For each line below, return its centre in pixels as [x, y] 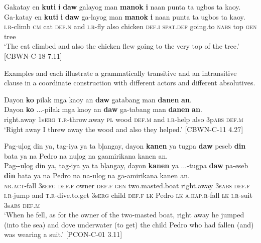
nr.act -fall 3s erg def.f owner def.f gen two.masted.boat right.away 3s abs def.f [127, 185]
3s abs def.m [22, 205]
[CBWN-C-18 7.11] [33, 55]
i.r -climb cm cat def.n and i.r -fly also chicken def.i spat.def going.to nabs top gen [130, 26]
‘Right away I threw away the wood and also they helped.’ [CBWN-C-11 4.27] [124, 129]
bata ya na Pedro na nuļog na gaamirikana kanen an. [86, 155]
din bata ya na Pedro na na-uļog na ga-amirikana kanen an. [97, 175]
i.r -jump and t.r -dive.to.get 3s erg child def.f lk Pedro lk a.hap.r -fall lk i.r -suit [128, 195]
